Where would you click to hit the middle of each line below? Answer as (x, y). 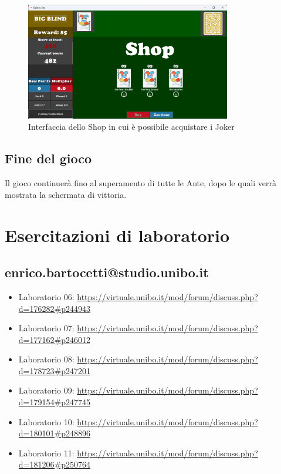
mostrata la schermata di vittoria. (66, 194)
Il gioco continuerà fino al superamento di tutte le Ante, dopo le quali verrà (141, 183)
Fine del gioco (48, 158)
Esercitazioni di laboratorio (117, 235)
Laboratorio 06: (46, 296)
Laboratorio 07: (46, 328)
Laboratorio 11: (46, 453)
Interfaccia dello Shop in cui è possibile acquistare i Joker (131, 127)
